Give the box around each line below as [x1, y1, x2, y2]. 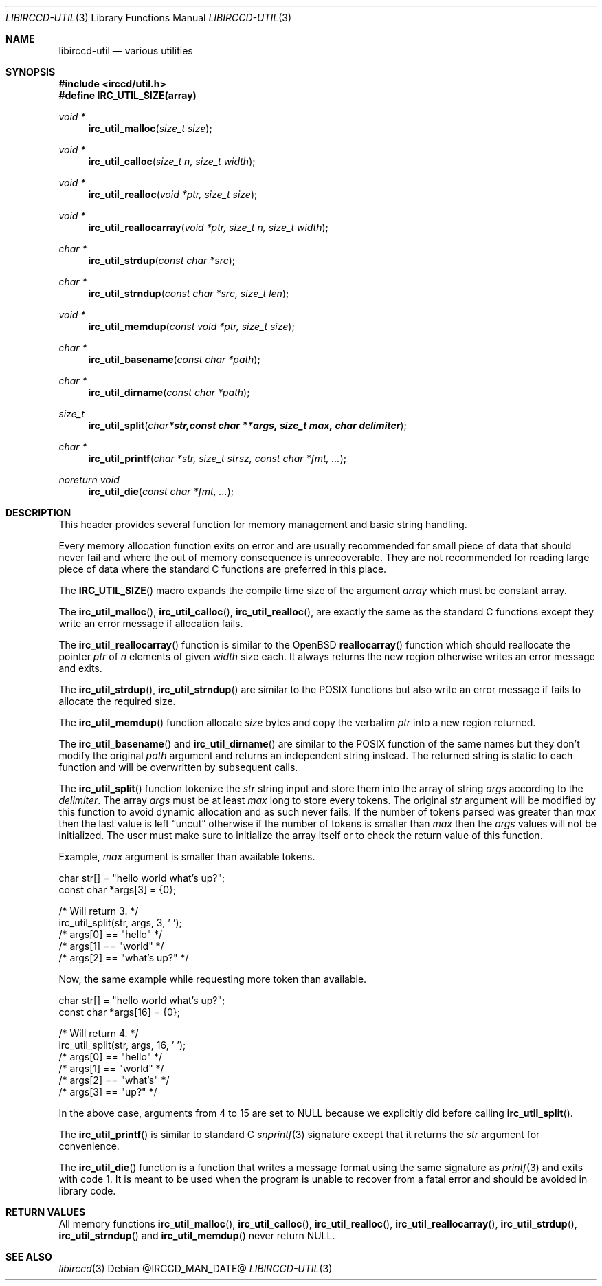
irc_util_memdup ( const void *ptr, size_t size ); [88, 320, 295, 332]
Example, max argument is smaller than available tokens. [58, 851, 315, 862]
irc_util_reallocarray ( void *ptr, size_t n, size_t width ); [88, 221, 328, 233]
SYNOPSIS [5, 66, 56, 78]
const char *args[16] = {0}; [58, 1006, 180, 1018]
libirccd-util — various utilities [58, 45, 193, 56]
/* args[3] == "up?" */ [58, 1086, 157, 1098]
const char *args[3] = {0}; [58, 884, 177, 895]
